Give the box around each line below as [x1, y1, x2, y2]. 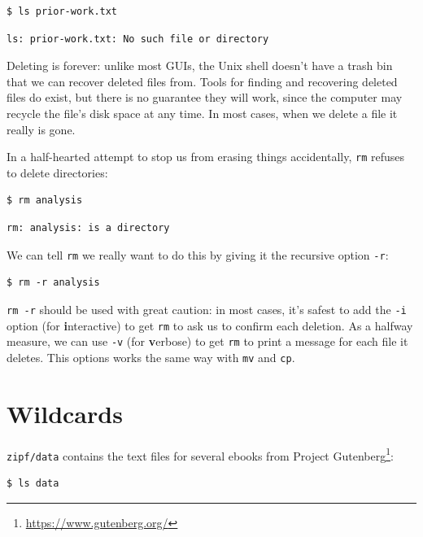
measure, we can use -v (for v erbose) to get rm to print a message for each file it [7, 333, 408, 350]
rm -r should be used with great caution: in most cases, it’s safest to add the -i [7, 300, 407, 317]
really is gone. [7, 120, 76, 138]
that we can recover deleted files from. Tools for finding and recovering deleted [7, 72, 398, 89]
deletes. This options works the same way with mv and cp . [7, 348, 295, 365]
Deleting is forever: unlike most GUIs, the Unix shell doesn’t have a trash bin [7, 57, 393, 74]
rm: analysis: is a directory [7, 222, 170, 234]
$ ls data [7, 477, 59, 489]
